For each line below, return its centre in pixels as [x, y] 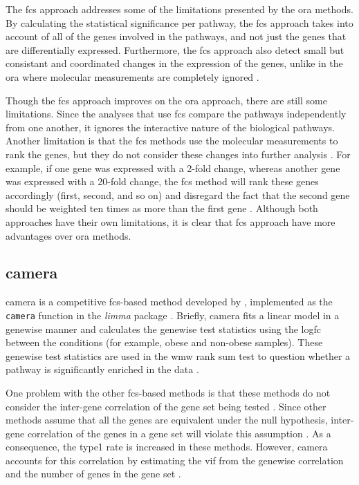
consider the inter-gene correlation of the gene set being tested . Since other [166, 406]
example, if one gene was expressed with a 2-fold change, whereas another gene [173, 168]
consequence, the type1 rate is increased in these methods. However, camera [167, 447]
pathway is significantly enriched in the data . [102, 369]
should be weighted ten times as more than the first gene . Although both [162, 208]
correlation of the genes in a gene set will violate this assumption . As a [179, 433]
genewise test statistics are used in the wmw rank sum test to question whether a [178, 355]
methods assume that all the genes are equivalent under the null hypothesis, [167, 420]
